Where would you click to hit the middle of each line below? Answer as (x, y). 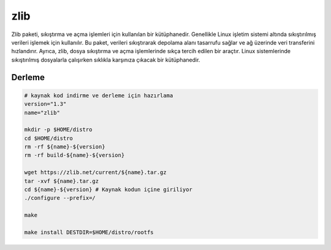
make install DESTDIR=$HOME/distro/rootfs (89, 232)
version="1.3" (45, 104)
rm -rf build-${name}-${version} (74, 155)
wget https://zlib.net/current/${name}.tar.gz (95, 172)
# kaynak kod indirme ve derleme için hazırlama (99, 95)
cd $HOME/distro (49, 138)
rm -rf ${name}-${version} (65, 147)
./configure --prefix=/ (60, 198)
